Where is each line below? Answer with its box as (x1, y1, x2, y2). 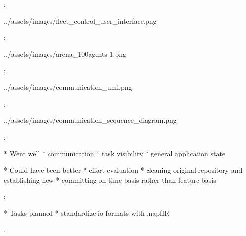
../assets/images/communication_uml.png (4, 81, 132, 92)
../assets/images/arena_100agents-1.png (4, 48, 126, 59)
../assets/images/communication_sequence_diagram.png (4, 115, 177, 125)
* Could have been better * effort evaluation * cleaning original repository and (4, 164, 243, 175)
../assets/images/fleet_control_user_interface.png (4, 15, 157, 26)
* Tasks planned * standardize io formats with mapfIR (4, 207, 170, 218)
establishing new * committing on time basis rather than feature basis (4, 174, 216, 185)
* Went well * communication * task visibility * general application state (4, 148, 226, 158)
